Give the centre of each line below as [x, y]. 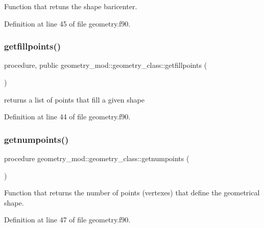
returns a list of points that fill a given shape [74, 99]
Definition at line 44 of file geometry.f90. [67, 117]
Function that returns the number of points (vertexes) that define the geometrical [132, 193]
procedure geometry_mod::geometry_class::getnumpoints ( [97, 158]
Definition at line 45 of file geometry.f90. [67, 23]
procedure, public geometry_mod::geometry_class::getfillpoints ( [106, 65]
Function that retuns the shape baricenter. [71, 6]
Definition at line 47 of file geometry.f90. [67, 220]
